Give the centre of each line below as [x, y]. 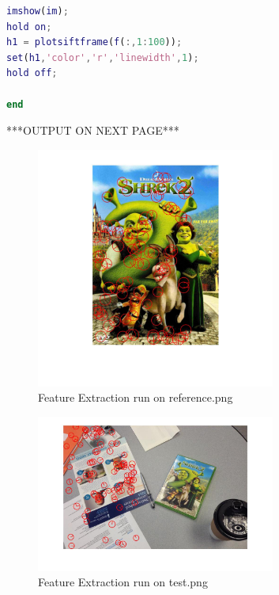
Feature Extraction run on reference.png [136, 397]
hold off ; [32, 73]
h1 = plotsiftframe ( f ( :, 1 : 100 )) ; [94, 42]
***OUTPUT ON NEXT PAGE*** [93, 130]
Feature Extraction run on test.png [123, 582]
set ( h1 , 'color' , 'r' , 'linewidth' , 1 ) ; [103, 57]
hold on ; [29, 27]
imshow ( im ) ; [38, 11]
